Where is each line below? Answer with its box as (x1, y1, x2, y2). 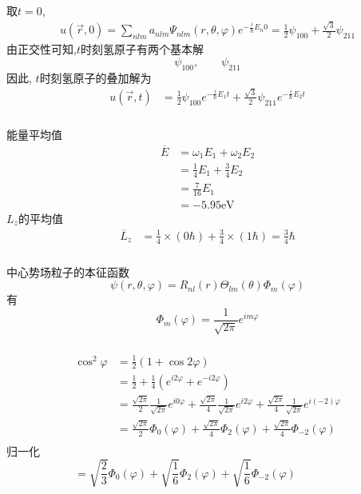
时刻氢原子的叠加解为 (39, 69, 152, 86)
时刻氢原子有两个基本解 (80, 41, 204, 58)
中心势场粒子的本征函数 (6, 263, 129, 280)
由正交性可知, (6, 41, 77, 58)
